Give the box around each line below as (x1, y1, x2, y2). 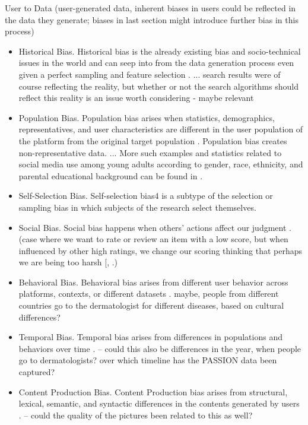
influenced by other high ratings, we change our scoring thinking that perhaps (18, 244, 303, 256)
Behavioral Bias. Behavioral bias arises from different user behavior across (18, 275, 288, 288)
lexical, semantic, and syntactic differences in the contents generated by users (18, 397, 300, 410)
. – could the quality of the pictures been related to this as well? (18, 408, 253, 421)
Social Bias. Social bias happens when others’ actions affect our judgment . (18, 221, 291, 233)
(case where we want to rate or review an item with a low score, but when (18, 233, 288, 245)
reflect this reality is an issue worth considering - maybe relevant (18, 91, 254, 104)
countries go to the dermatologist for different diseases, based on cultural (18, 299, 284, 312)
